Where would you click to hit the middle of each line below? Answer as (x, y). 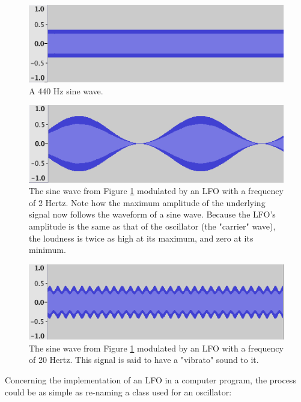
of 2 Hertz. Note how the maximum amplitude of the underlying (147, 202)
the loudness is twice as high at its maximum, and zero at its (141, 238)
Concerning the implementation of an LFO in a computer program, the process (150, 379)
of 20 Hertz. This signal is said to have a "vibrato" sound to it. (144, 360)
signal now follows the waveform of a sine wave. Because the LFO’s (152, 214)
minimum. (47, 250)
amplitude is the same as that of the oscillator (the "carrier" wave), (152, 226)
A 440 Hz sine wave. (66, 90)
